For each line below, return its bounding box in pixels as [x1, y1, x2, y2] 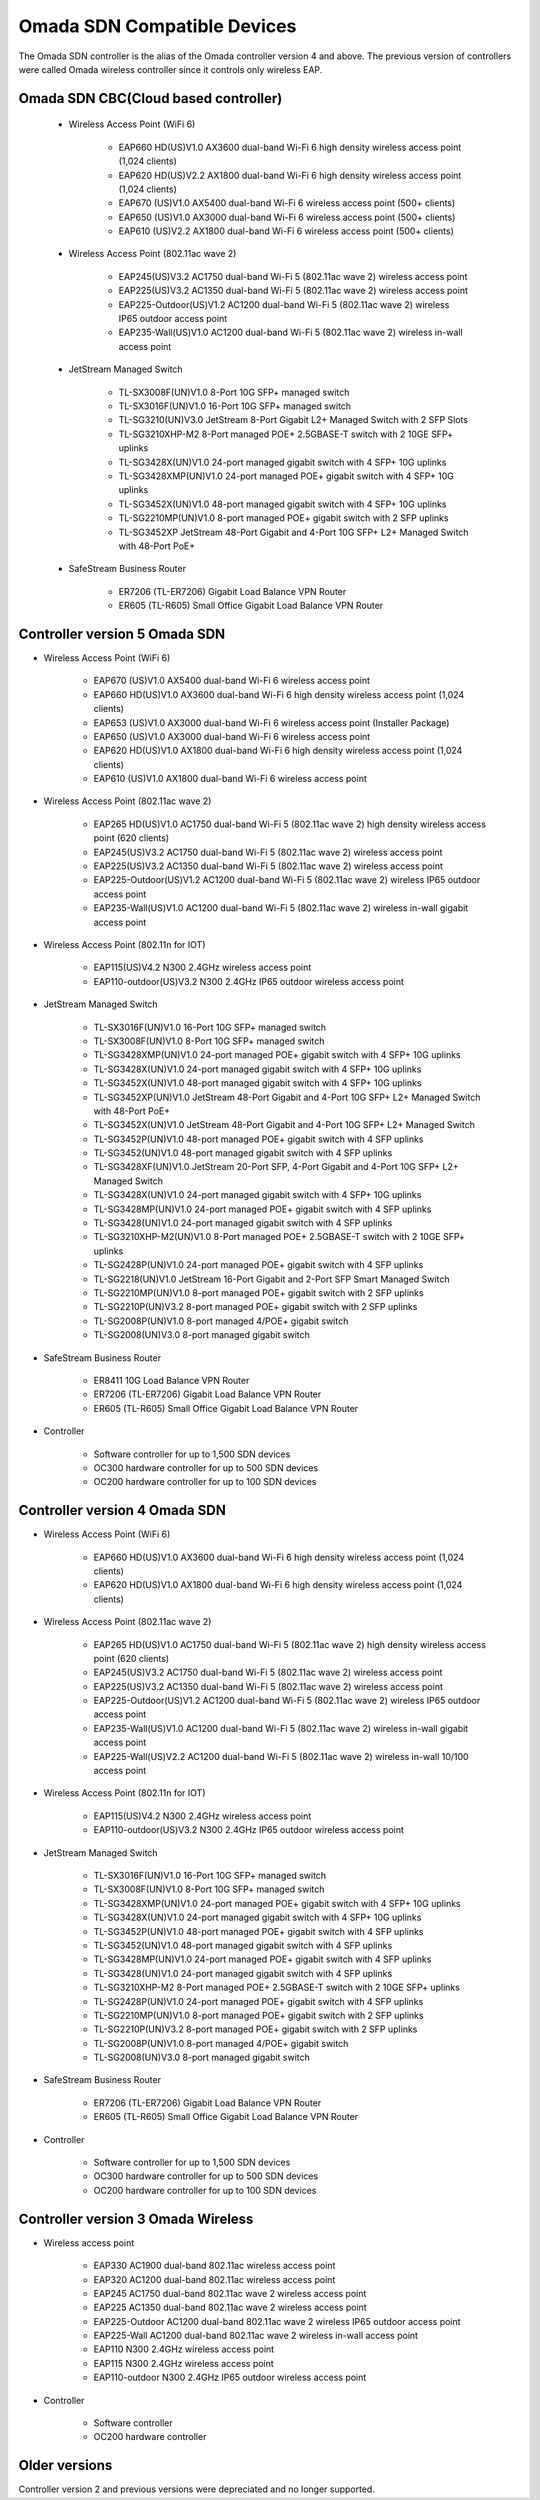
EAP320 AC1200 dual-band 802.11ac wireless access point [93, 2273, 336, 2285]
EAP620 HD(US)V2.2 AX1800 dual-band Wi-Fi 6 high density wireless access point [118, 169, 462, 181]
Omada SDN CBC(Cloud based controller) [18, 90, 283, 107]
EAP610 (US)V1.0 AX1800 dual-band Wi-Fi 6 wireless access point [93, 773, 367, 785]
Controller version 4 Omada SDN [18, 1502, 227, 1519]
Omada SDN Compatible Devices [18, 15, 297, 37]
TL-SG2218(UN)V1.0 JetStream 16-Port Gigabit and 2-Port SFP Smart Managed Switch [93, 1273, 450, 1285]
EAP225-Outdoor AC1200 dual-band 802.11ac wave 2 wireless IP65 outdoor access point [93, 2315, 461, 2327]
